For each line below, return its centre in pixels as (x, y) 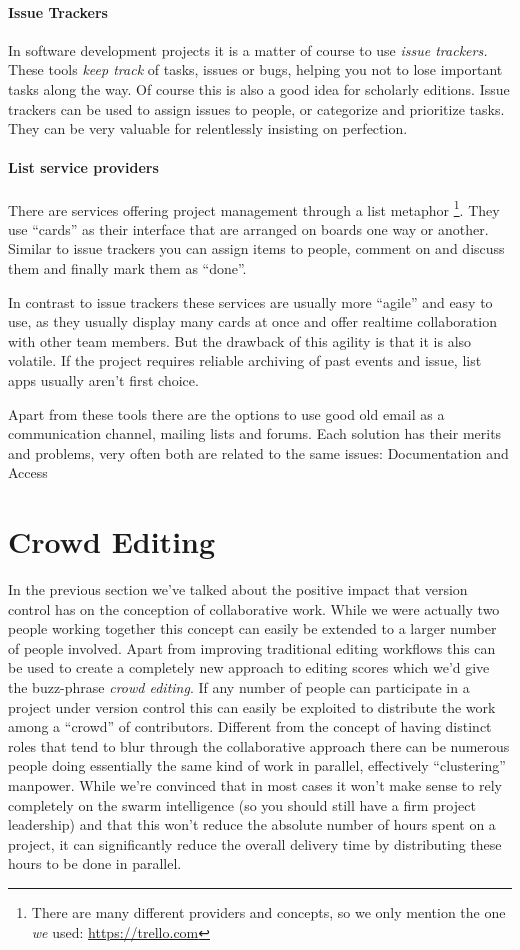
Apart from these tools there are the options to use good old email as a (226, 413)
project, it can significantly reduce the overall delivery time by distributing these (255, 843)
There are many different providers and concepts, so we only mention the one (268, 911)
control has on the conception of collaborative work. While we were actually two (254, 608)
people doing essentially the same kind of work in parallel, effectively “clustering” (257, 765)
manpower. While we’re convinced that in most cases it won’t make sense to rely (255, 785)
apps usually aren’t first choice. (103, 379)
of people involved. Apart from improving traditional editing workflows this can (252, 647)
